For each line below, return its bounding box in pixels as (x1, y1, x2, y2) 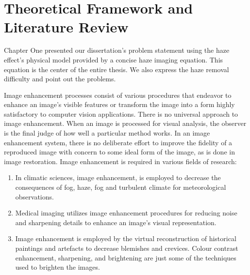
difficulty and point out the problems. (4, 74, 116, 84)
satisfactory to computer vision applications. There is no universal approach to (4, 108, 238, 119)
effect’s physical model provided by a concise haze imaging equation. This (4, 54, 223, 64)
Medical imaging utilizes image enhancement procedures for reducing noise (15, 208, 237, 218)
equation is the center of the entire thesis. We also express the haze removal (4, 64, 229, 74)
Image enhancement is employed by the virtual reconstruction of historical (15, 233, 236, 244)
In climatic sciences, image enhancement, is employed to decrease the (15, 172, 221, 183)
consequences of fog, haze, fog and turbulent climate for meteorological (15, 182, 226, 192)
